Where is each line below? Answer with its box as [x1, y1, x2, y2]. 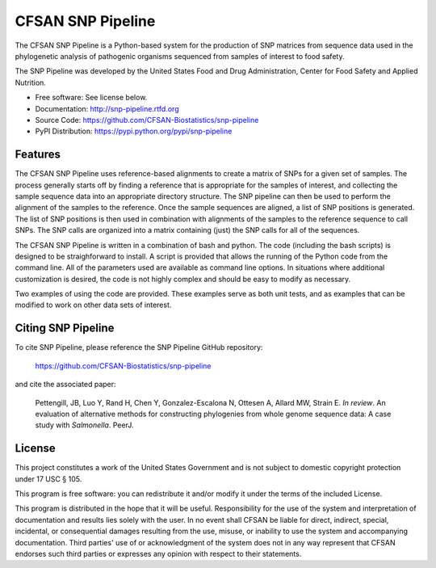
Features [15, 148, 61, 162]
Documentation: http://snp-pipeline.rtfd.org [35, 103, 179, 113]
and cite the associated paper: [15, 380, 116, 389]
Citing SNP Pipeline [15, 322, 115, 335]
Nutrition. [15, 78, 46, 87]
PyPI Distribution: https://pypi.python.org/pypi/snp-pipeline [35, 126, 233, 137]
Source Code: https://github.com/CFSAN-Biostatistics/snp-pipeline [35, 115, 259, 124]
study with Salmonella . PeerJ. [35, 420, 134, 430]
